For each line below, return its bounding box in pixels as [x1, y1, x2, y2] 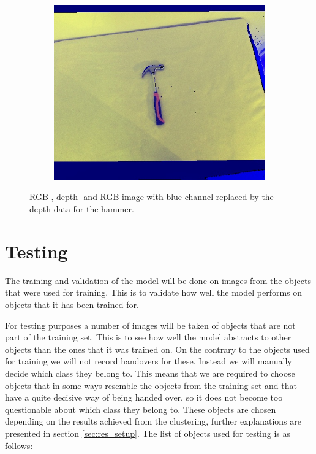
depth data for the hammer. [29, 202, 134, 215]
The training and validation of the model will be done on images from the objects [5, 274, 311, 287]
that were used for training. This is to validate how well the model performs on [5, 286, 303, 299]
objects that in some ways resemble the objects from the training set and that [5, 379, 297, 391]
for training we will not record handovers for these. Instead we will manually [5, 355, 292, 367]
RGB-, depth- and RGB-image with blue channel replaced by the [29, 190, 274, 203]
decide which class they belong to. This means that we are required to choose [5, 366, 295, 379]
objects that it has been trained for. [5, 298, 139, 310]
